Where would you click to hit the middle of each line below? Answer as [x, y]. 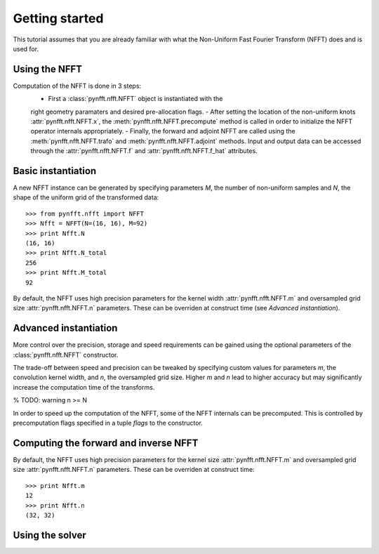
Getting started [58, 18]
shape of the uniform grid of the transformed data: [86, 197]
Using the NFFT [48, 69]
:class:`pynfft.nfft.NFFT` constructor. [66, 355]
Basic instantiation [55, 171]
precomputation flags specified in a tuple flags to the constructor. [108, 423]
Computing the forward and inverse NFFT [106, 443]
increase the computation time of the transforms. [84, 387]
